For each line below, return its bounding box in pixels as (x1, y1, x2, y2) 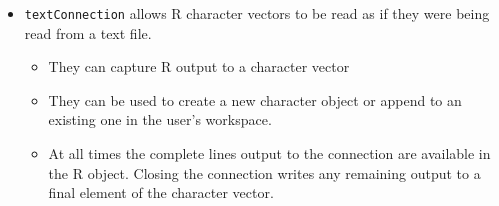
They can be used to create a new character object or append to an (48, 89, 462, 110)
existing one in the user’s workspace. (48, 109, 272, 130)
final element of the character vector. (48, 182, 274, 203)
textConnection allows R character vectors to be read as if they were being (24, 3, 490, 23)
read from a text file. (24, 22, 152, 43)
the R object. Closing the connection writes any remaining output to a (48, 162, 481, 183)
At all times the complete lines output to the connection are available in (48, 143, 491, 164)
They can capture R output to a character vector (48, 56, 350, 77)
